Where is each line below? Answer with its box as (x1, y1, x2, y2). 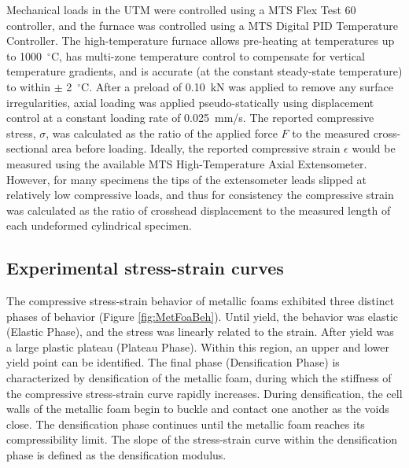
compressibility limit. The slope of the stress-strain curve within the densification (6, 431, 397, 448)
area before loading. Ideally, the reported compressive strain (51, 140, 341, 157)
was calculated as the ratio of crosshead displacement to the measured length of (6, 201, 391, 218)
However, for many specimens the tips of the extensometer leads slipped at (6, 171, 367, 187)
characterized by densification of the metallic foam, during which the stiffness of (6, 370, 392, 386)
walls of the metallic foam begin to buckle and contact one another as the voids (6, 400, 389, 417)
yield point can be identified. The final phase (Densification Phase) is (6, 354, 340, 370)
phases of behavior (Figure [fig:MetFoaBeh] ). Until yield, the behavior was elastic (6, 308, 399, 324)
